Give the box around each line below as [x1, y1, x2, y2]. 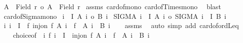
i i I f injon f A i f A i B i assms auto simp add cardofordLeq [3, 20, 239, 30]
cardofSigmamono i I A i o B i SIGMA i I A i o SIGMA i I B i [3, 11, 226, 21]
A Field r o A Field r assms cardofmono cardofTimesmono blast [3, 1, 221, 11]
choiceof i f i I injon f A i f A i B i [13, 29, 150, 40]
